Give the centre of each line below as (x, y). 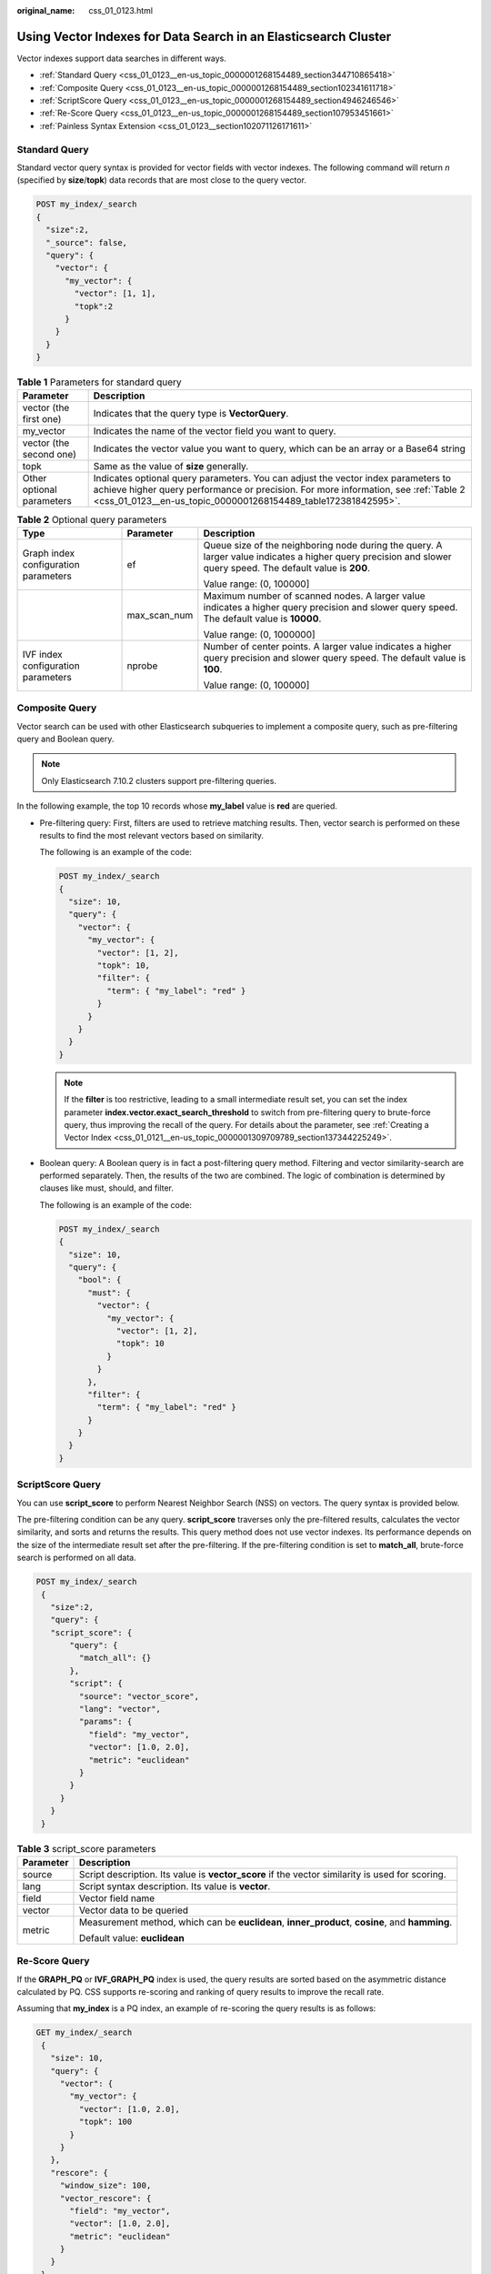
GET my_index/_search (84, 2033)
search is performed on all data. (76, 1558)
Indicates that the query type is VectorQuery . (191, 414)
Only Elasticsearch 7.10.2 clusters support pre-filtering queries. (159, 780)
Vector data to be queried (134, 1910)
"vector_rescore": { (105, 2198)
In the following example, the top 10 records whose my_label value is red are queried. (177, 806)
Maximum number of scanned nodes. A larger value (315, 596)
